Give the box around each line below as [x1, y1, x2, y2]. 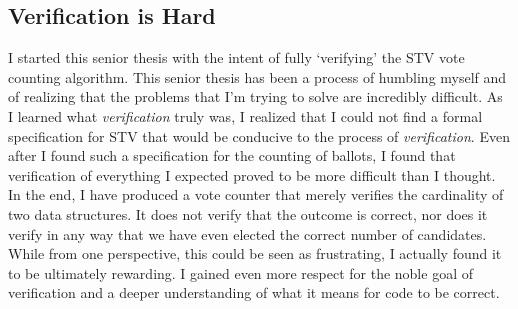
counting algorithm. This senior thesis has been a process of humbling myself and [8, 66, 507, 87]
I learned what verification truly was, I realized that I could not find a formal [8, 105, 483, 126]
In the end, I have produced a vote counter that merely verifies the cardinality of [8, 184, 504, 205]
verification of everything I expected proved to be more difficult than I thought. [8, 164, 496, 185]
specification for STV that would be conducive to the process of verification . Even [8, 125, 510, 146]
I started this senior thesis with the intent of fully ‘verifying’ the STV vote [8, 47, 465, 68]
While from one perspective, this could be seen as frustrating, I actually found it [8, 243, 502, 264]
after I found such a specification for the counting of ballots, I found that [8, 145, 456, 166]
